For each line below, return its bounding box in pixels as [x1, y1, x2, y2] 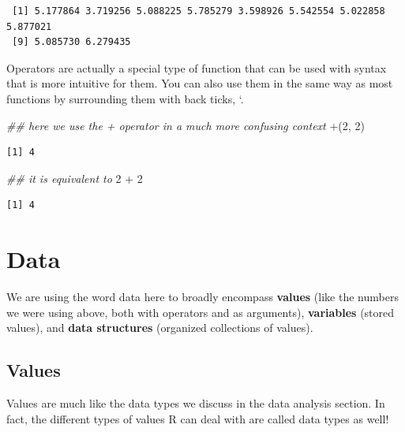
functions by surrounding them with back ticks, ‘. [6, 90, 244, 106]
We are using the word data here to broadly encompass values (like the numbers [6, 289, 399, 305]
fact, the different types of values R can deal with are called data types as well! [6, 410, 389, 426]
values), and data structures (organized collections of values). [6, 319, 313, 336]
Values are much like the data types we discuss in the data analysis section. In [6, 395, 385, 412]
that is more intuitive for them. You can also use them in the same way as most [6, 75, 393, 91]
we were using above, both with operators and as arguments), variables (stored [6, 304, 395, 320]
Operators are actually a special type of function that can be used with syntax [6, 59, 387, 76]
